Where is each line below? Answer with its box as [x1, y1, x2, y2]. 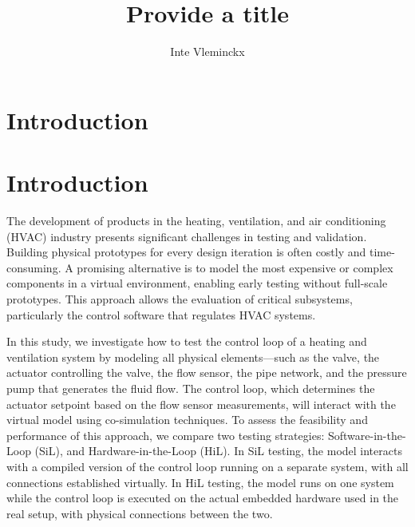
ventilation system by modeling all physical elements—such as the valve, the [6, 348, 380, 365]
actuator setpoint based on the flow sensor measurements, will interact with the [6, 395, 396, 412]
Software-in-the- [327, 426, 406, 443]
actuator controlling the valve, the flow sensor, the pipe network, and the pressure [6, 364, 407, 381]
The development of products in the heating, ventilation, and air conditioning [6, 212, 386, 229]
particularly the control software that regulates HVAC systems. [6, 306, 316, 323]
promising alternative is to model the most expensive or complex [77, 259, 393, 275]
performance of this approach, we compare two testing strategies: [6, 426, 325, 443]
